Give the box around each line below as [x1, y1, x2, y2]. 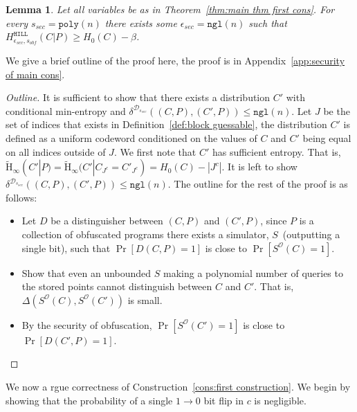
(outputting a [282, 226, 340, 241]
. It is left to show [221, 159, 297, 174]
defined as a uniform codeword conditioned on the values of [6, 131, 257, 145]
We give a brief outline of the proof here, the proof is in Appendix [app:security [6, 53, 345, 68]
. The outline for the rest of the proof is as [167, 177, 348, 191]
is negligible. [254, 393, 306, 407]
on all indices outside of [6, 144, 106, 159]
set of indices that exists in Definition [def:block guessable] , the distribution [6, 117, 327, 132]
